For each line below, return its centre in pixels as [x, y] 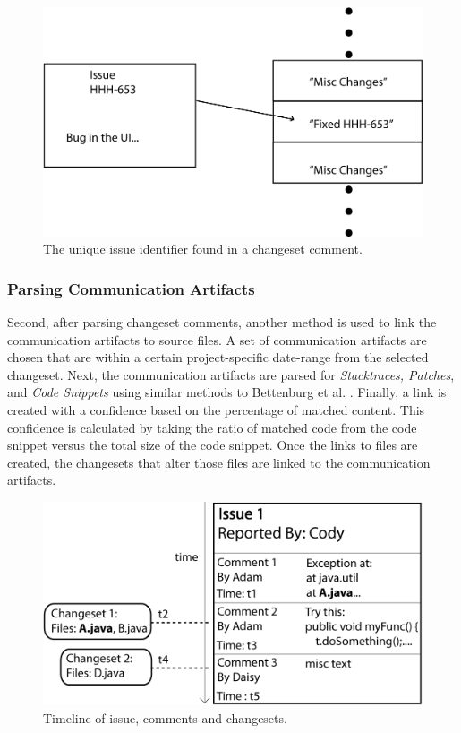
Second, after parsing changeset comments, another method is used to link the [222, 322]
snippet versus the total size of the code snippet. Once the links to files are [213, 445]
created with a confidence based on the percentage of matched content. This [216, 410]
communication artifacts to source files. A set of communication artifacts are [217, 339]
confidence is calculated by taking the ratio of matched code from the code [212, 427]
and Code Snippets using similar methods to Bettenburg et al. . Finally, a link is [227, 392]
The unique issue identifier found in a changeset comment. [203, 249]
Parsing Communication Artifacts [131, 288]
